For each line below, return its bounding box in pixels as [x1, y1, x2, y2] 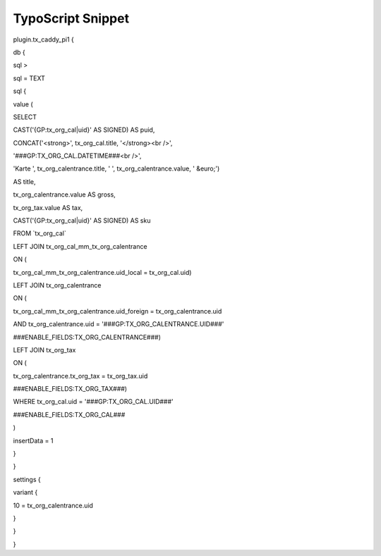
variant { [13, 488, 38, 497]
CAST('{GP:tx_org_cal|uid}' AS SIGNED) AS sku [13, 216, 151, 225]
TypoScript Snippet [13, 11, 130, 26]
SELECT [13, 113, 37, 121]
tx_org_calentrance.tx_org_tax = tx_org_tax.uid [13, 371, 148, 380]
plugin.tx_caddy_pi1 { [13, 35, 74, 44]
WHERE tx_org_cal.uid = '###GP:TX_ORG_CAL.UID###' [13, 397, 174, 406]
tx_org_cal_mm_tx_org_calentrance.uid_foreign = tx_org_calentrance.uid [13, 307, 222, 315]
